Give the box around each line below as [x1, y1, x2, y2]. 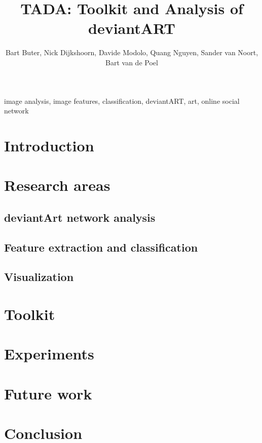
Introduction [4, 135, 94, 155]
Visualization [4, 269, 74, 285]
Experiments [4, 343, 94, 364]
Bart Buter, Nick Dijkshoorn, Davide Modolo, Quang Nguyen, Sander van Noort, [5, 47, 258, 58]
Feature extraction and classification [4, 239, 198, 255]
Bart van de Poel [105, 57, 158, 67]
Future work [4, 383, 92, 404]
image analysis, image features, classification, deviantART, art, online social [4, 95, 240, 106]
